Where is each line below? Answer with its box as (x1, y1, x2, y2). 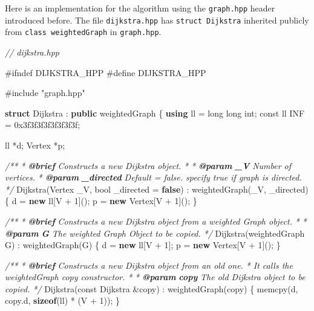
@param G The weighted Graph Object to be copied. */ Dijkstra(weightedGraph (5, 226, 305, 239)
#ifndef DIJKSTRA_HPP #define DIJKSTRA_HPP (5, 66, 206, 79)
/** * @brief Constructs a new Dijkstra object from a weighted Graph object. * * (5, 214, 307, 227)
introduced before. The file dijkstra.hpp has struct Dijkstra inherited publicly (5, 13, 309, 26)
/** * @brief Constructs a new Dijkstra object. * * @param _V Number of (5, 159, 292, 172)
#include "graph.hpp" (5, 86, 85, 99)
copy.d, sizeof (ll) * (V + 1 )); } (5, 294, 120, 307)
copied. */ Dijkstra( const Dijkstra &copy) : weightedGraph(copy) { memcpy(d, (5, 282, 298, 295)
